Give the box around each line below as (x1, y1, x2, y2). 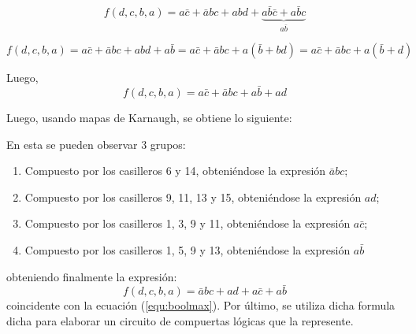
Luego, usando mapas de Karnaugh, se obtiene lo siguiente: (6, 109, 292, 126)
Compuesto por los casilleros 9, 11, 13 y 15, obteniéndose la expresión (24, 188, 362, 205)
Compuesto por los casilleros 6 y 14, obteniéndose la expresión (24, 162, 326, 179)
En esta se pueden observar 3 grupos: (6, 135, 186, 152)
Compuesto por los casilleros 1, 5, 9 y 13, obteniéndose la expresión (24, 242, 351, 258)
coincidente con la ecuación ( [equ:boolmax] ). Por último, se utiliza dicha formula (6, 297, 396, 314)
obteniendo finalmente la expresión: (6, 268, 177, 284)
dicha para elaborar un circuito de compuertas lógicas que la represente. (6, 313, 354, 328)
